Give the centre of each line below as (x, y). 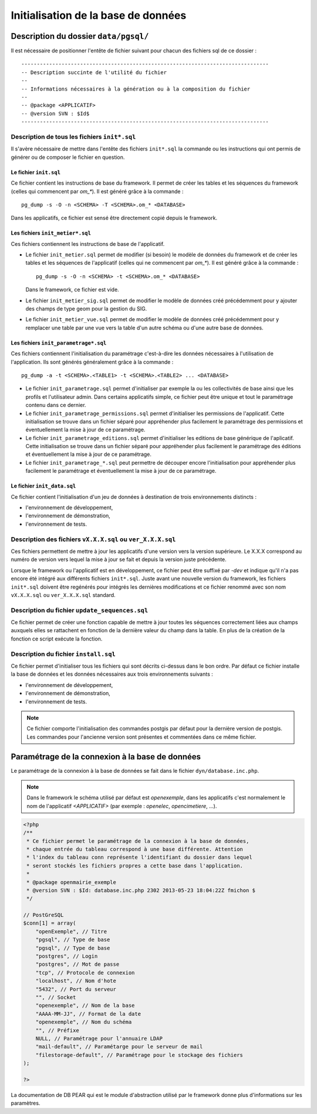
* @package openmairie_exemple (72, 882)
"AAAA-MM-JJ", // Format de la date (88, 1014)
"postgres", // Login (67, 956)
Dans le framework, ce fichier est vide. (72, 290)
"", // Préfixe (57, 1030)
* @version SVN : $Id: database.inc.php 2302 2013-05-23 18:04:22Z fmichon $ (141, 890)
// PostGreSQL (43, 915)
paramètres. (26, 1103)
